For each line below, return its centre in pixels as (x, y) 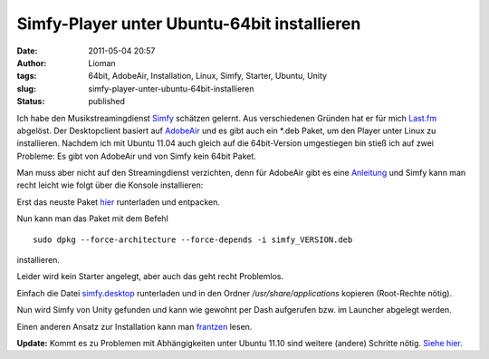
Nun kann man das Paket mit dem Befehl (93, 218)
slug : (26, 88)
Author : (32, 63)
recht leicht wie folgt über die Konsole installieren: (110, 185)
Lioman (102, 63)
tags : (27, 76)
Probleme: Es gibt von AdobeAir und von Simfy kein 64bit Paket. (137, 156)
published (107, 102)
